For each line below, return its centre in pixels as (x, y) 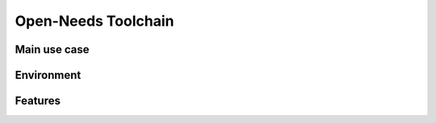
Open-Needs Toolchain (94, 21)
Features (38, 101)
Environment (48, 75)
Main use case (52, 49)
